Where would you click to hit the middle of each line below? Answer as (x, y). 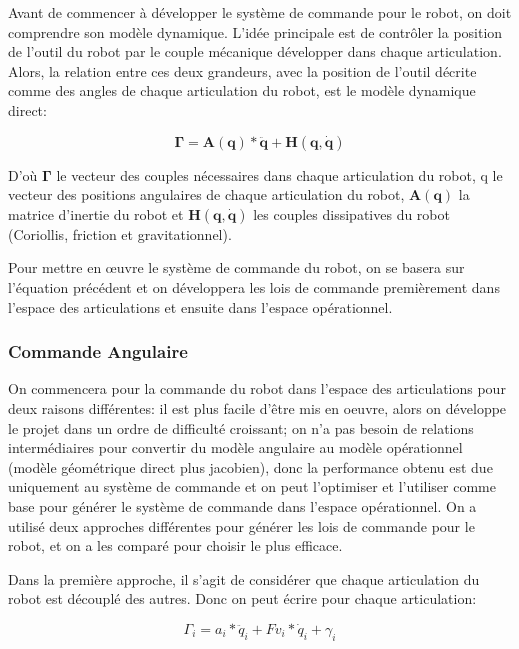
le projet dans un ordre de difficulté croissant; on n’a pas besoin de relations (241, 427)
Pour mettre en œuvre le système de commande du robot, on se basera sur (236, 267)
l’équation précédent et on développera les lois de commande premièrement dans (254, 286)
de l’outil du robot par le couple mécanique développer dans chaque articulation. (255, 51)
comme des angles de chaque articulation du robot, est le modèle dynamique (242, 90)
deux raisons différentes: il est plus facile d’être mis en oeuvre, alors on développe (257, 407)
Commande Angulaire (98, 351)
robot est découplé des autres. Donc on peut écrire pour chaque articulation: (242, 598)
